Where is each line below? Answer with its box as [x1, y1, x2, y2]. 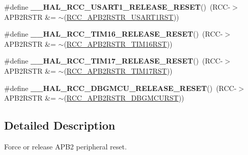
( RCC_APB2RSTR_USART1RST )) [64, 11, 179, 22]
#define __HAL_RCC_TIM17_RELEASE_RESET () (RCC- [4, 55, 223, 66]
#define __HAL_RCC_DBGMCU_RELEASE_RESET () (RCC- [4, 82, 237, 93]
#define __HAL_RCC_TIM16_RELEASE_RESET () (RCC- [4, 28, 223, 39]
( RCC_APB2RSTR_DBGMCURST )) [64, 92, 184, 103]
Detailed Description [4, 117, 116, 133]
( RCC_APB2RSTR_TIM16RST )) [64, 38, 173, 49]
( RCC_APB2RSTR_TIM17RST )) [64, 65, 173, 76]
